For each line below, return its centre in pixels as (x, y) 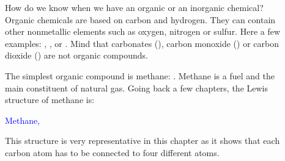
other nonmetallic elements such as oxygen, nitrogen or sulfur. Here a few (143, 31)
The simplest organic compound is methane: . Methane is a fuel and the (140, 75)
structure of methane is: (50, 100)
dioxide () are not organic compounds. (76, 55)
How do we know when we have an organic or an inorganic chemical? (134, 7)
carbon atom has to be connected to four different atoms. (112, 152)
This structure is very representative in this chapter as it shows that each (142, 141)
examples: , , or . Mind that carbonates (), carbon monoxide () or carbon (142, 43)
